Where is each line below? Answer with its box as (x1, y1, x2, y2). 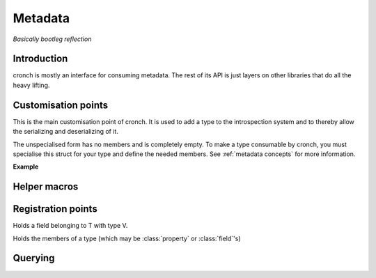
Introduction (13, 53, 68, 65)
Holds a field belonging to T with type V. (13, 222, 128, 230)
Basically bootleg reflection (13, 35, 92, 43)
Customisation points (13, 99, 109, 111)
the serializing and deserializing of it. (13, 128, 118, 136)
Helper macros (13, 181, 79, 193)
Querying (13, 252, 55, 264)
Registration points (13, 203, 97, 215)
